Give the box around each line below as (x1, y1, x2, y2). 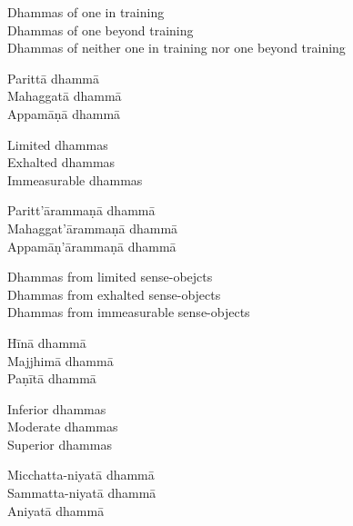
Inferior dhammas (7, 399, 106, 418)
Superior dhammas (7, 434, 112, 453)
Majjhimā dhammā (7, 351, 114, 370)
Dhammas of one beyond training (7, 20, 194, 39)
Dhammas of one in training (7, 3, 165, 21)
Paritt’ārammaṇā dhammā (7, 201, 156, 220)
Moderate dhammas (7, 417, 118, 436)
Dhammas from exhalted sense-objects (7, 284, 221, 303)
